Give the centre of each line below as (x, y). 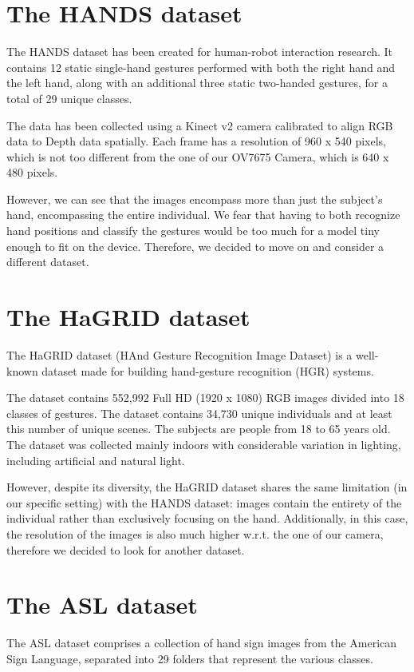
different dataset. (48, 262)
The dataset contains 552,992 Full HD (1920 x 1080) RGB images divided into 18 (205, 398)
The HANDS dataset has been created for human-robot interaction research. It (200, 52)
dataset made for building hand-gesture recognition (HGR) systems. (208, 370)
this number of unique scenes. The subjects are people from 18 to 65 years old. (199, 429)
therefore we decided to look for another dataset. (126, 549)
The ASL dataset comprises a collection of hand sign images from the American (202, 643)
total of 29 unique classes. (69, 98)
